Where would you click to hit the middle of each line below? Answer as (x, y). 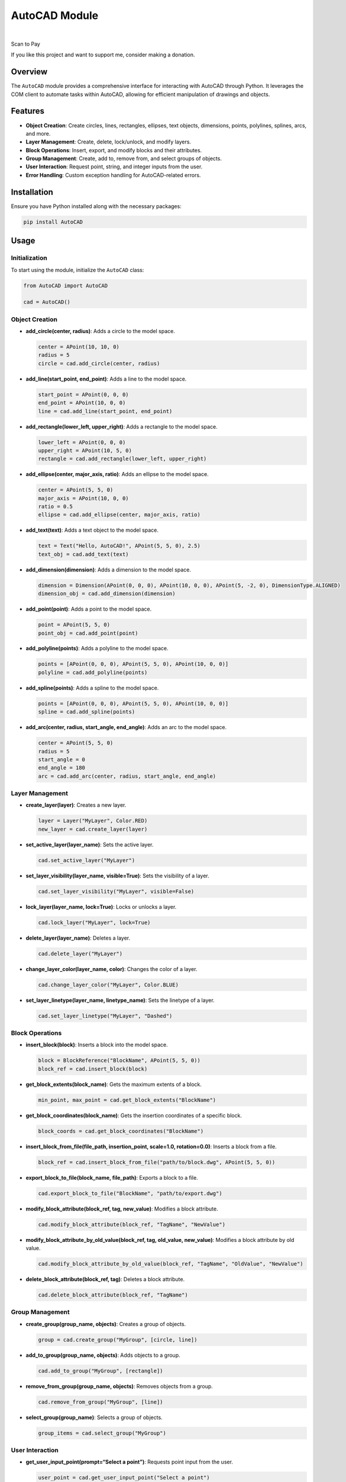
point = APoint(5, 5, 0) (74, 625)
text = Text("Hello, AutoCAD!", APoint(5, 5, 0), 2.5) (119, 546)
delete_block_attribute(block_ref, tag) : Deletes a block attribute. (105, 1279)
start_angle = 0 (62, 759)
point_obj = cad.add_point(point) (88, 633)
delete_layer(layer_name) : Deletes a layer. (78, 938)
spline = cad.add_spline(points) (87, 712)
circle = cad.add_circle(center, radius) (99, 363)
